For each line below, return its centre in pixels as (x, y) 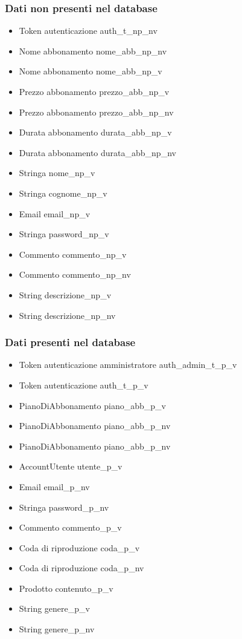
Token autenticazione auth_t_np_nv (88, 31)
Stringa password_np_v (64, 234)
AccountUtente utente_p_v (71, 466)
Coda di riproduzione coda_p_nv (81, 568)
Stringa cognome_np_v (63, 193)
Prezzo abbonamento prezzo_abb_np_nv (96, 112)
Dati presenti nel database (70, 342)
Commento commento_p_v (70, 527)
